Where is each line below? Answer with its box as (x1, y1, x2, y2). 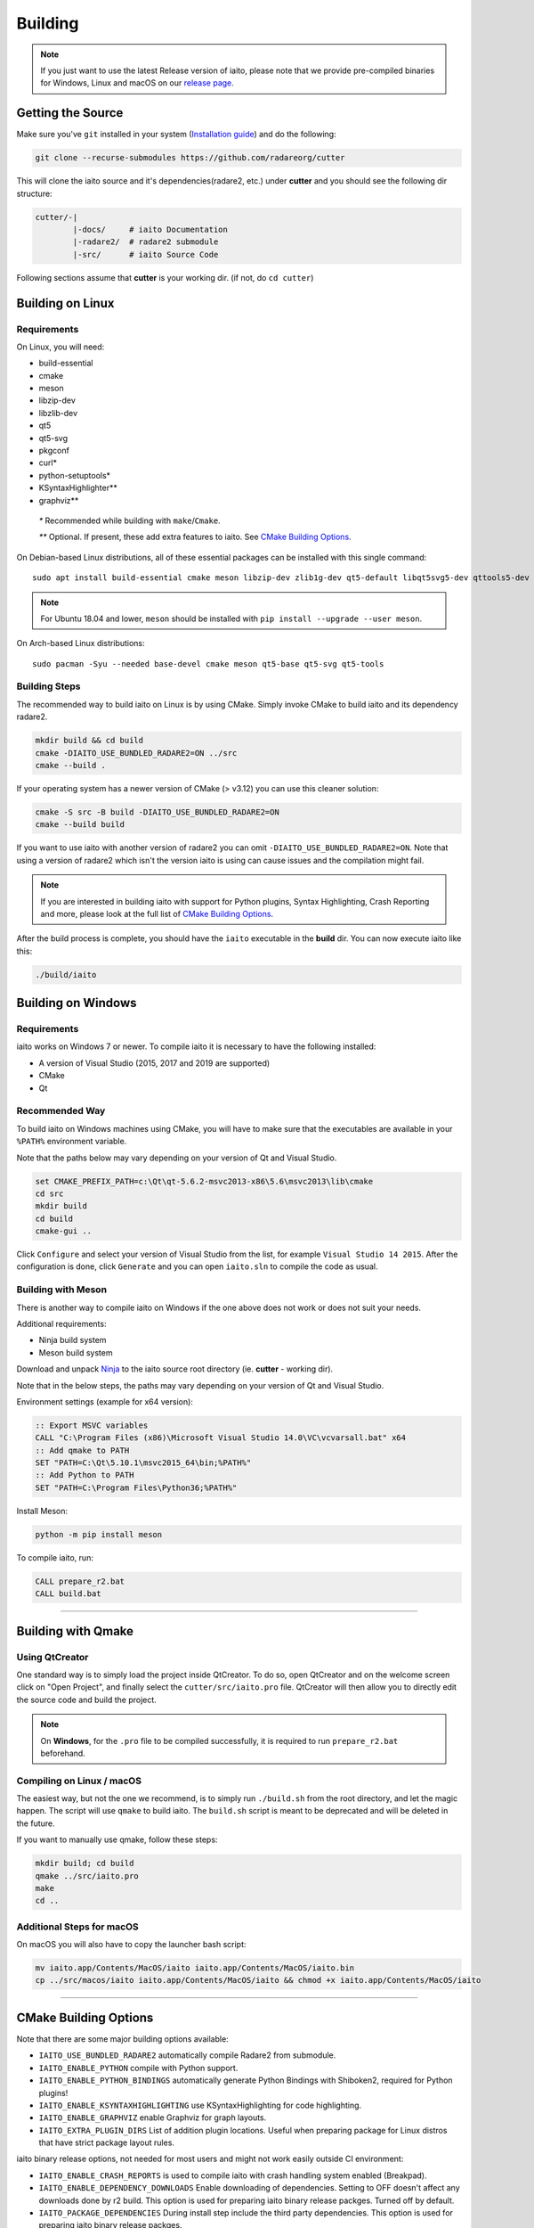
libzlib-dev (38, 407, 78, 418)
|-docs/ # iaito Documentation (72, 224, 229, 234)
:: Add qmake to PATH (35, 1445, 130, 1455)
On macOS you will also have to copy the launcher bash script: (16, 1939, 247, 1950)
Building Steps (16, 680, 81, 692)
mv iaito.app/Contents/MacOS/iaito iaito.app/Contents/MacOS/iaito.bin (35, 1963, 355, 1973)
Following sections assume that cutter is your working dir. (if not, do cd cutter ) (16, 272, 314, 283)
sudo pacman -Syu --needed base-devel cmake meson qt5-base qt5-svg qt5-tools (32, 659, 384, 668)
